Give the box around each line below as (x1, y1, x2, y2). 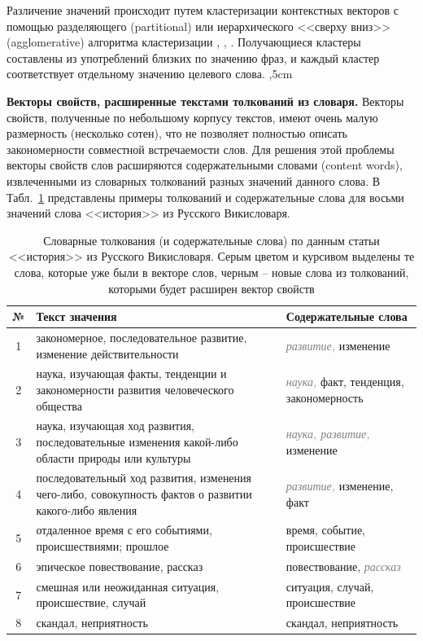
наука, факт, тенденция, (286, 373, 404, 390)
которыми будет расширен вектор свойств (108, 279, 315, 296)
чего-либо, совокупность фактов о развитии (36, 485, 252, 503)
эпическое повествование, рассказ (36, 557, 203, 574)
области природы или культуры (36, 449, 191, 466)
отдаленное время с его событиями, (36, 521, 212, 538)
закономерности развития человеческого (36, 380, 234, 397)
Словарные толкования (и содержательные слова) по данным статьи (43, 231, 380, 248)
